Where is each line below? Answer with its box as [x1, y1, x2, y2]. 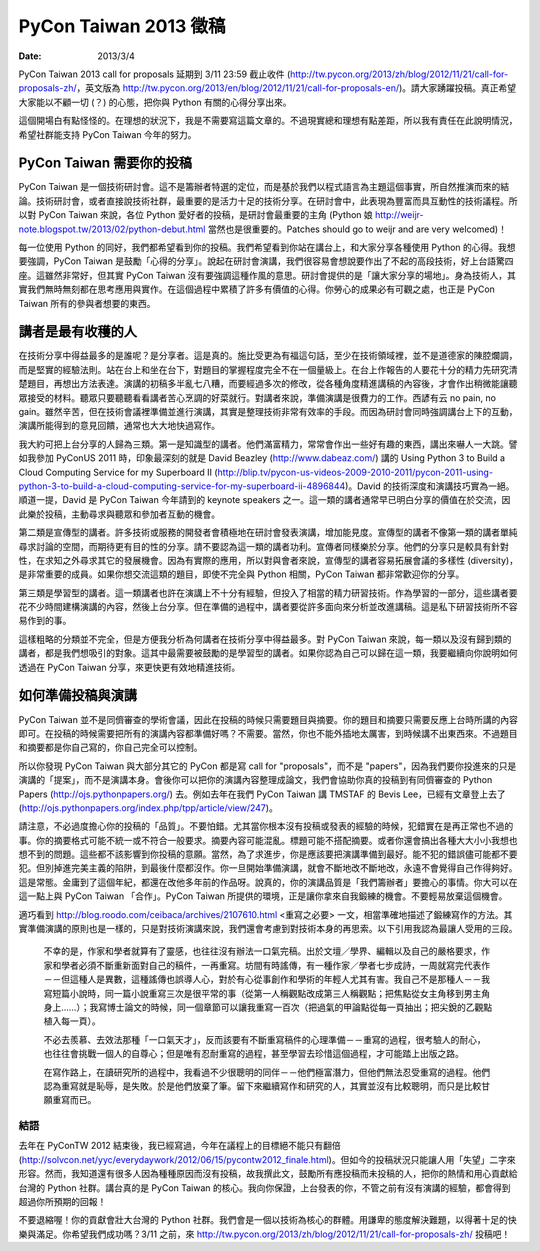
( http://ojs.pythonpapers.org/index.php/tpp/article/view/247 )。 [18, 801, 279, 814]
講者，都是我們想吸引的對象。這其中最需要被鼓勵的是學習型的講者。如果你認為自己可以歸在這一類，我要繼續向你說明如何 [18, 647, 518, 659]
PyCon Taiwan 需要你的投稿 [18, 155, 193, 172]
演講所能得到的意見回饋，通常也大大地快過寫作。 [18, 420, 220, 432]
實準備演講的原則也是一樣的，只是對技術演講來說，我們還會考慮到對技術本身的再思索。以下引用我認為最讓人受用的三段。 [18, 923, 518, 935]
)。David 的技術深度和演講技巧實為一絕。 [345, 480, 515, 492]
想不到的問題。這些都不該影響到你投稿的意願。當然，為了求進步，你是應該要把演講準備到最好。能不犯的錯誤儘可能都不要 [18, 848, 518, 860]
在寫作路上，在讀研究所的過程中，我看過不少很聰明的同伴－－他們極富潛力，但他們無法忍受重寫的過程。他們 [43, 1066, 490, 1078]
